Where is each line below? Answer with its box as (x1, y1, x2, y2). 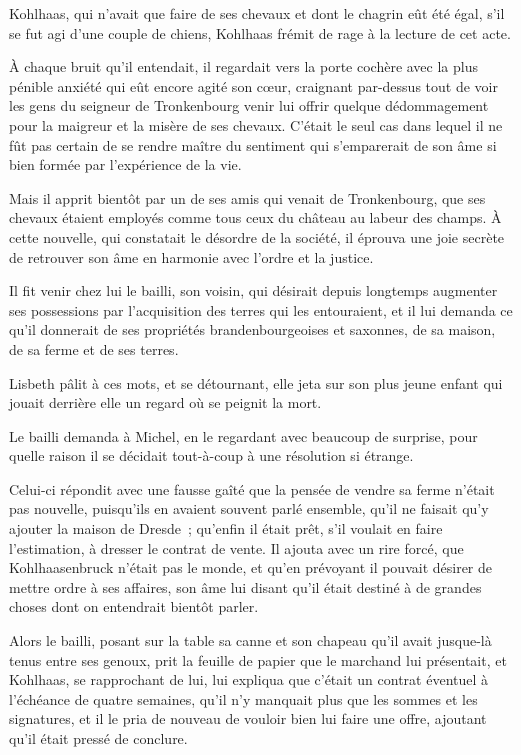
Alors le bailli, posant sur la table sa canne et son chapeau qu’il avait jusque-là (9, 630, 492, 651)
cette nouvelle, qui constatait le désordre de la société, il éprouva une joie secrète (9, 226, 505, 247)
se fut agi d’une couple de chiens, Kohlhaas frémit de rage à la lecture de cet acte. (9, 22, 511, 43)
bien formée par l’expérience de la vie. (9, 154, 242, 175)
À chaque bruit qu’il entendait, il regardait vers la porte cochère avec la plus (9, 56, 478, 77)
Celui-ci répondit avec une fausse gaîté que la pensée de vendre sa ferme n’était (9, 478, 495, 499)
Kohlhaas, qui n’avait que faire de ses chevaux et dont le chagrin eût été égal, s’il (9, 3, 505, 23)
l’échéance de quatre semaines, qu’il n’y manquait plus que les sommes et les (9, 688, 478, 709)
